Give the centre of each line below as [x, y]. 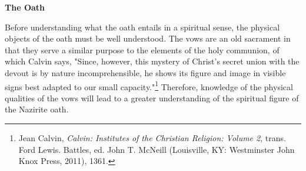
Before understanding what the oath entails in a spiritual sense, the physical [142, 27]
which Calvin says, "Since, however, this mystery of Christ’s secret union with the [152, 61]
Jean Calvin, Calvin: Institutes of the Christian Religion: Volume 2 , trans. [152, 138]
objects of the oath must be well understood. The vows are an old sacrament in [148, 38]
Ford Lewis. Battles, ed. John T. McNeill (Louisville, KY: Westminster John [157, 149]
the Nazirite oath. [37, 109]
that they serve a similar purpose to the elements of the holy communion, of [142, 49]
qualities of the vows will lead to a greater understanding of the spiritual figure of [152, 98]
